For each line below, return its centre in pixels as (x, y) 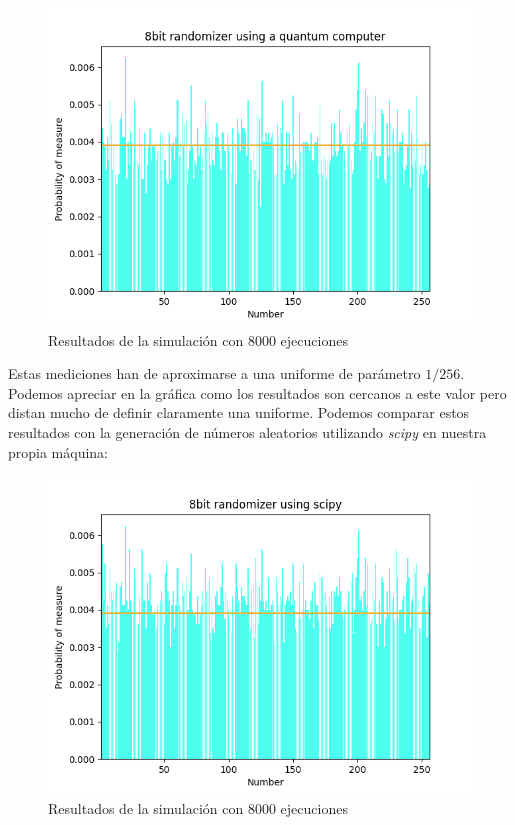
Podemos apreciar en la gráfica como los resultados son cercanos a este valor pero (257, 392)
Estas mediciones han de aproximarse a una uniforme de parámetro (214, 373)
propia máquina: (58, 451)
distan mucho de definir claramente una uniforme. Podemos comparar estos (239, 412)
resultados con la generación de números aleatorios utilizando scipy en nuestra (247, 431)
